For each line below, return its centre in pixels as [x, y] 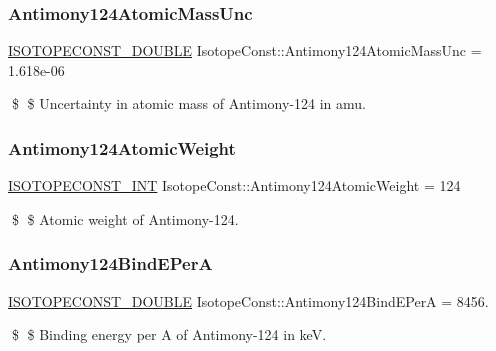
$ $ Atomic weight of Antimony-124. [125, 218]
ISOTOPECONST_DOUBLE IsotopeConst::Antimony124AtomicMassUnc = [245, 50]
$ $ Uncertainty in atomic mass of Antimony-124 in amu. [189, 103]
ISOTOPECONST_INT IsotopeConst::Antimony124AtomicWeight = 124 [234, 185]
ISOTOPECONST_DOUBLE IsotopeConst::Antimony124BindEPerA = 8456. [248, 300]
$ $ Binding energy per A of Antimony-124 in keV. [169, 334]
